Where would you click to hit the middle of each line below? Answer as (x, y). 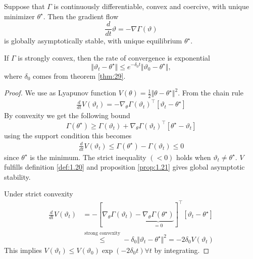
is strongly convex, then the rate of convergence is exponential (114, 57)
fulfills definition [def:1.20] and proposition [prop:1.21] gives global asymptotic (124, 167)
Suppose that (24, 6)
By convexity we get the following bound (67, 115)
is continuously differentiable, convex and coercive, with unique (151, 6)
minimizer (19, 16)
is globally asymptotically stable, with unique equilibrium (93, 41)
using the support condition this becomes (68, 135)
